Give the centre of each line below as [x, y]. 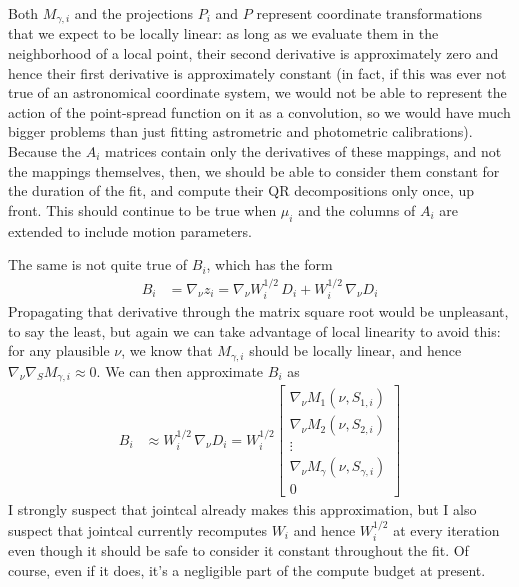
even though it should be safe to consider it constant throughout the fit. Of [238, 550]
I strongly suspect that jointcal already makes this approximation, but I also [242, 509]
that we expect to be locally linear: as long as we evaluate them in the [223, 33]
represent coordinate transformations [369, 13]
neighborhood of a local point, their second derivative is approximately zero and [253, 53]
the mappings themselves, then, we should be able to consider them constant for [254, 170]
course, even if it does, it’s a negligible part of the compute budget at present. [247, 569]
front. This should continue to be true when [142, 209]
